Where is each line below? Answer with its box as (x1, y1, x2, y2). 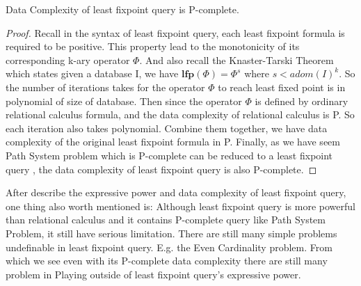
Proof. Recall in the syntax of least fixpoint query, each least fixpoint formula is (6, 25, 345, 40)
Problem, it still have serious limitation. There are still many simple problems (6, 225, 337, 240)
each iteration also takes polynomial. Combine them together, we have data (6, 120, 328, 135)
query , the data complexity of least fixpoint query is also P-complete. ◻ (6, 161, 317, 176)
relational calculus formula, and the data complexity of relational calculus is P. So (6, 107, 355, 122)
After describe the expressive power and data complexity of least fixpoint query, (6, 185, 346, 200)
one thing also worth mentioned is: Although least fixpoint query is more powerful (6, 198, 355, 213)
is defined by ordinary (255, 93, 348, 108)
